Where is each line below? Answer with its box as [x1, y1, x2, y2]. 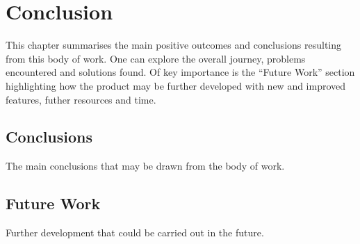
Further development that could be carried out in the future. [6, 225, 264, 240]
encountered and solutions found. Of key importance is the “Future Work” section [6, 65, 355, 79]
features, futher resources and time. [6, 92, 156, 106]
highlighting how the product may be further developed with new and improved [6, 78, 346, 92]
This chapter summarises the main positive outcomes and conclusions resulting [6, 38, 341, 52]
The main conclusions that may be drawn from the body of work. [6, 158, 285, 173]
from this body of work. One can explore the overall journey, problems [6, 51, 306, 65]
